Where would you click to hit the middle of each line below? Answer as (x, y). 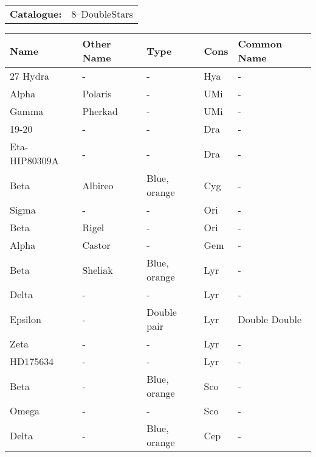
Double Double (270, 319)
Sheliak (98, 270)
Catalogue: (36, 14)
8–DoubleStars (102, 14)
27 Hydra (29, 76)
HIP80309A (34, 160)
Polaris (97, 93)
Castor (96, 245)
